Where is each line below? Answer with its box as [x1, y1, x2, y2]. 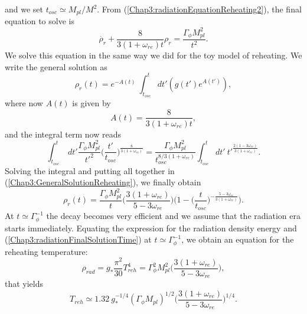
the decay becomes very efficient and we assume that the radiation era [46, 210, 301, 222]
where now [5, 96, 43, 109]
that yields [5, 277, 44, 290]
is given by [72, 96, 111, 109]
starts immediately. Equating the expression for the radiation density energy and [5, 221, 297, 234]
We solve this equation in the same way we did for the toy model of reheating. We [5, 49, 302, 61]
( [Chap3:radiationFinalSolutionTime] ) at [5, 233, 152, 246]
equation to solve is [5, 15, 74, 27]
